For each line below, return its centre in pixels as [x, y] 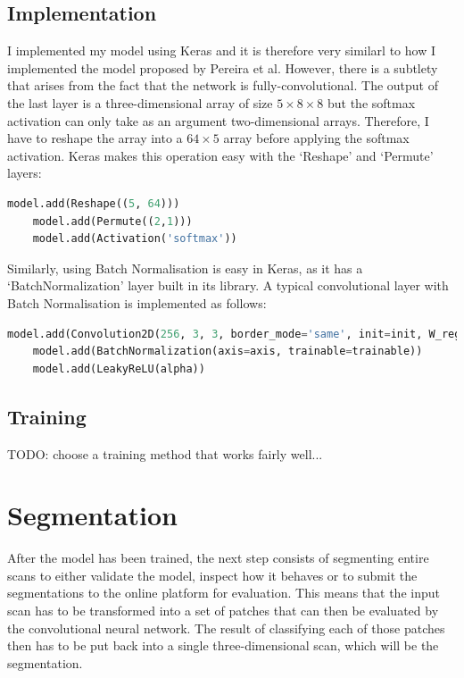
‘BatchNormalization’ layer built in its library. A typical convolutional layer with [228, 285]
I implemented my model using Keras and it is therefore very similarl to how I [221, 50]
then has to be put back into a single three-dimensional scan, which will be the [223, 645]
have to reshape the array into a [95, 138]
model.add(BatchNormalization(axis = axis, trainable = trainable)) [228, 352]
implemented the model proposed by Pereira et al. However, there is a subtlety [223, 67]
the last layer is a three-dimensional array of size [140, 102]
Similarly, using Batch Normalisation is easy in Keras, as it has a [185, 268]
